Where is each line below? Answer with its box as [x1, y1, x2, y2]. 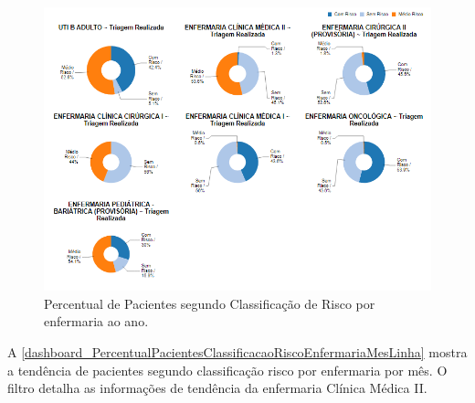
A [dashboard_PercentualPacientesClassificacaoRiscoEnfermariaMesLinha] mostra [7, 343, 468, 362]
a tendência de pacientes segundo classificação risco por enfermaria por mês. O [7, 360, 448, 379]
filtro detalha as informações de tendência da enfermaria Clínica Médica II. [7, 378, 427, 398]
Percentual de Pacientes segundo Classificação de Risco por [44, 293, 375, 313]
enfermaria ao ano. [44, 312, 149, 331]
